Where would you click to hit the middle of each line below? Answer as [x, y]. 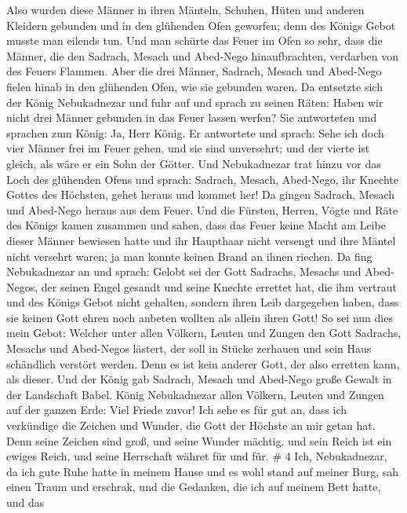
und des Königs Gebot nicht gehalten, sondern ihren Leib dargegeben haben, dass [203, 302]
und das [25, 502]
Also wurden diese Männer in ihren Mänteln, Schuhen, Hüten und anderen [185, 9]
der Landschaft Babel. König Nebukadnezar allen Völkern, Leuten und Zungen [195, 394]
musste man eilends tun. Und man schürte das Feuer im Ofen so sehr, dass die [194, 40]
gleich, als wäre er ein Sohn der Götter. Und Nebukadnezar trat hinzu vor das [194, 163]
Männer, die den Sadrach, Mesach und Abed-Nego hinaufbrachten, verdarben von [203, 55]
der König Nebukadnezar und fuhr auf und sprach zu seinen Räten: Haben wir [195, 102]
